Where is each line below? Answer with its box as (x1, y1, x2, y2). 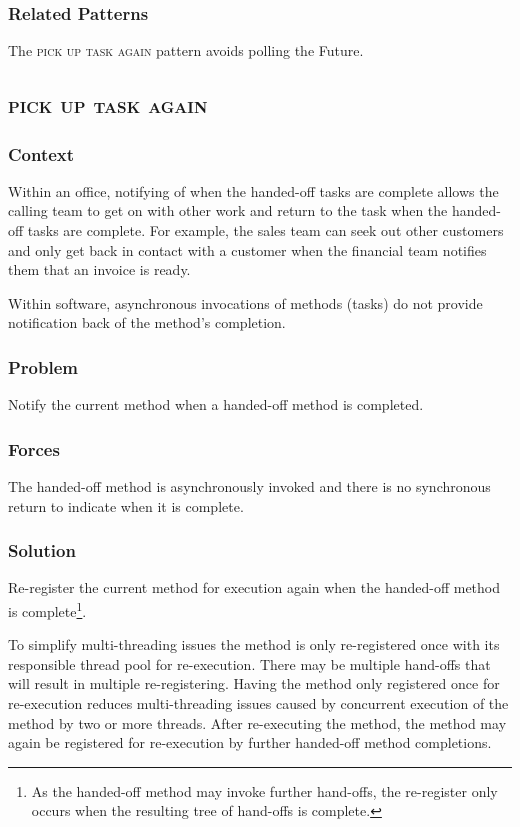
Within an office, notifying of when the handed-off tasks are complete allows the (8, 180, 499, 201)
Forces (8, 436, 60, 461)
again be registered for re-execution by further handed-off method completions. (8, 732, 492, 753)
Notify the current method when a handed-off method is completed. (8, 394, 424, 415)
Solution (8, 538, 76, 563)
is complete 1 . (8, 598, 87, 621)
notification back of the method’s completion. (8, 312, 286, 333)
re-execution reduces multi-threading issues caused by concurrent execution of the (8, 693, 509, 714)
